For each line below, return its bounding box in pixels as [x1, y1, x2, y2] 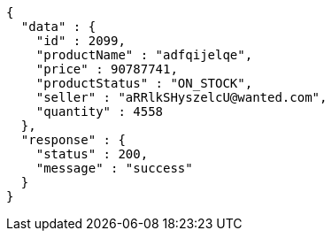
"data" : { [20, 19, 97, 34]
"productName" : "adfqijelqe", [35, 48, 253, 62]
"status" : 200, [35, 147, 149, 161]
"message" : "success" [35, 161, 193, 175]
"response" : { [20, 133, 126, 147]
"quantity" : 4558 [35, 104, 164, 119]
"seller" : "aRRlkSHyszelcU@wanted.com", [35, 90, 328, 104]
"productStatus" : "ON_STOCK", [35, 76, 253, 90]
